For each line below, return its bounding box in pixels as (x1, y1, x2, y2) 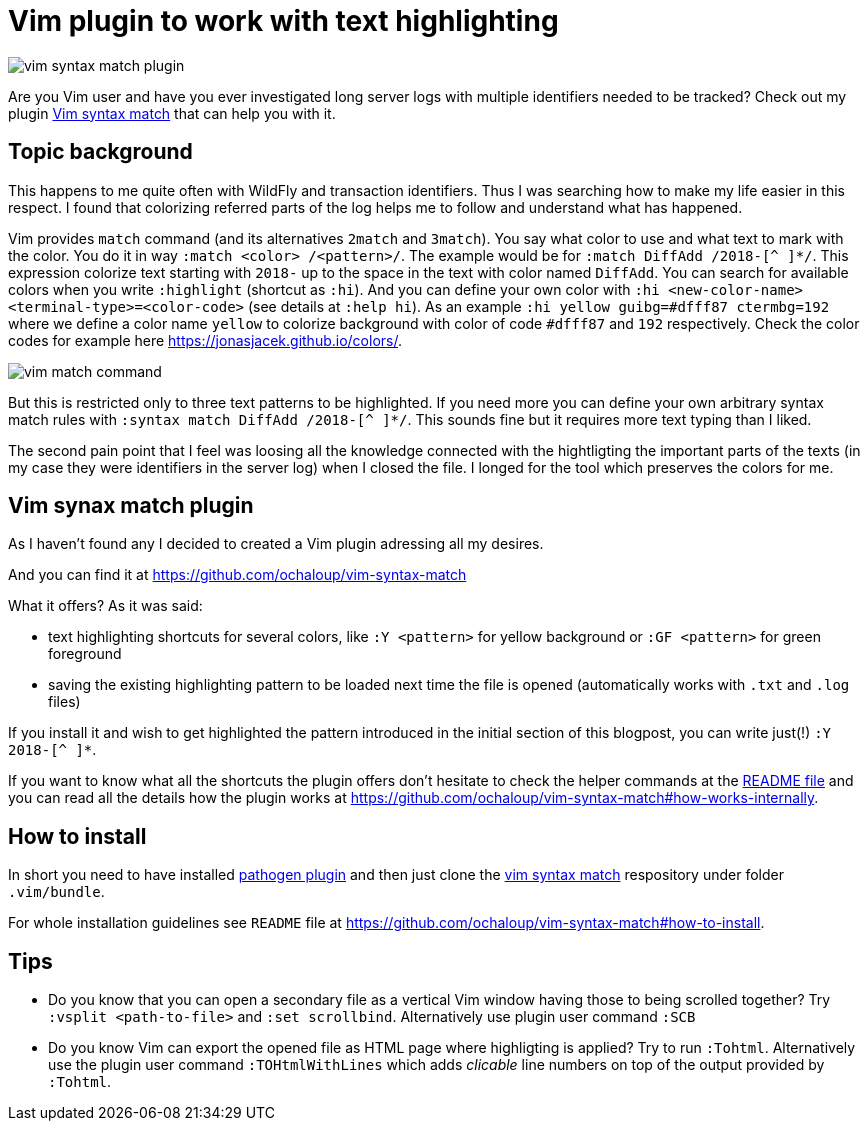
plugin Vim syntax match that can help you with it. (8, 104, 336, 122)
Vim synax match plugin (8, 493, 254, 519)
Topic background (8, 139, 193, 165)
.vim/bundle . (8, 883, 105, 901)
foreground (48, 645, 122, 663)
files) (48, 693, 81, 711)
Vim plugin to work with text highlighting (8, 4, 559, 38)
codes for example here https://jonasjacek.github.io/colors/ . (8, 331, 402, 349)
